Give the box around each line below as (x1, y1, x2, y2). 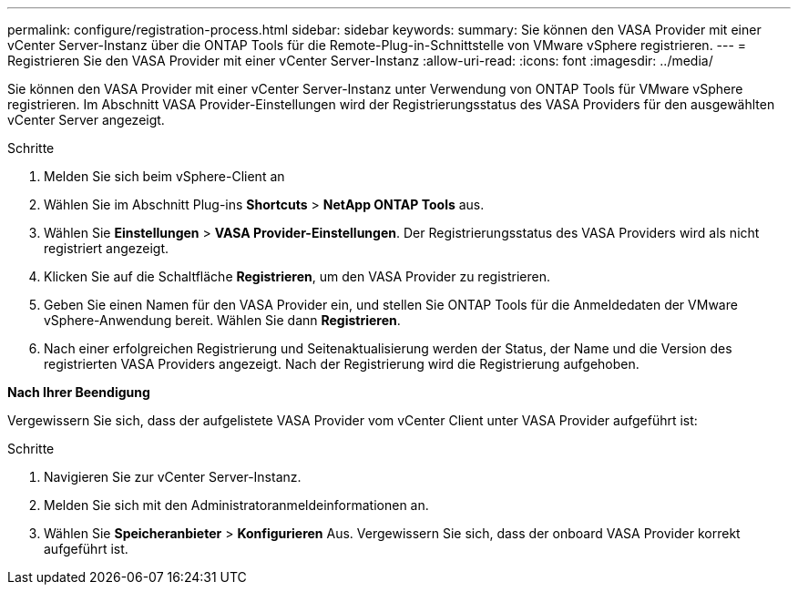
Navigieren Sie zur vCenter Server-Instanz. (44, 469, 302, 485)
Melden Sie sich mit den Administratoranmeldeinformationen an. (44, 497, 429, 513)
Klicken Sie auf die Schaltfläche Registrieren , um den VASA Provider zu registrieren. (44, 269, 550, 284)
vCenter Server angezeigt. (7, 112, 165, 128)
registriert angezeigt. (44, 240, 169, 256)
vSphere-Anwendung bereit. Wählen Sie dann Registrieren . (44, 312, 401, 328)
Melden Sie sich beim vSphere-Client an (44, 168, 285, 184)
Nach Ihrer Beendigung (7, 384, 150, 400)
